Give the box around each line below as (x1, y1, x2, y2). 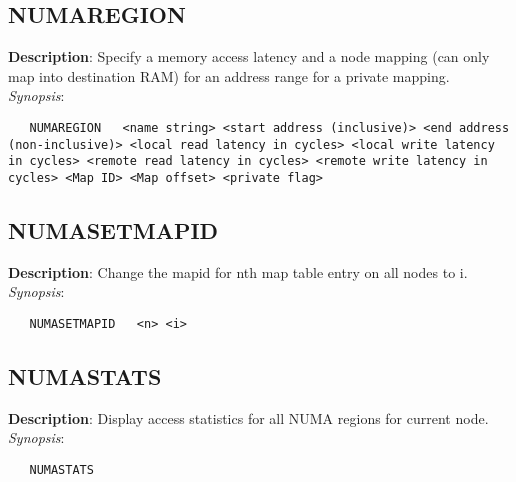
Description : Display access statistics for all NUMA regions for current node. (8, 407, 489, 428)
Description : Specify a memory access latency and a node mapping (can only (8, 46, 490, 67)
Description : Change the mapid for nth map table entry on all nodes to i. (8, 261, 468, 282)
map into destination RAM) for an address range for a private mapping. (8, 65, 450, 86)
